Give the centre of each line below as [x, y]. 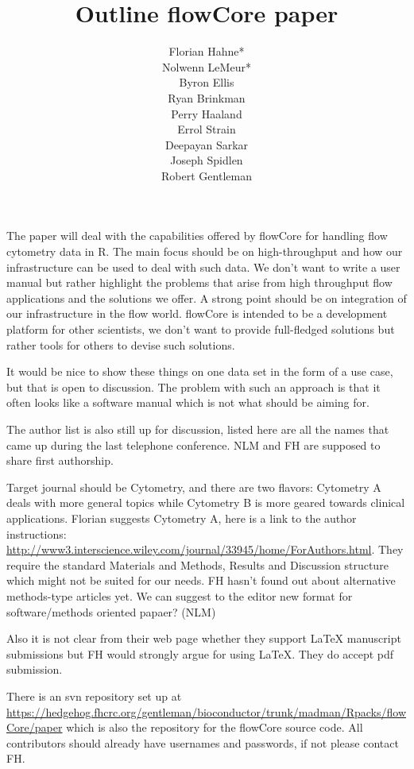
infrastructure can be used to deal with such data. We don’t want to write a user [203, 267]
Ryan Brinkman [207, 97]
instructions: [37, 533]
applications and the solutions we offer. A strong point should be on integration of [207, 298]
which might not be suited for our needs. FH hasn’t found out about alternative [201, 580]
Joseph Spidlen [207, 160]
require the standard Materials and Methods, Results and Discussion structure [197, 564]
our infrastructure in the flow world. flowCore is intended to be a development [197, 313]
